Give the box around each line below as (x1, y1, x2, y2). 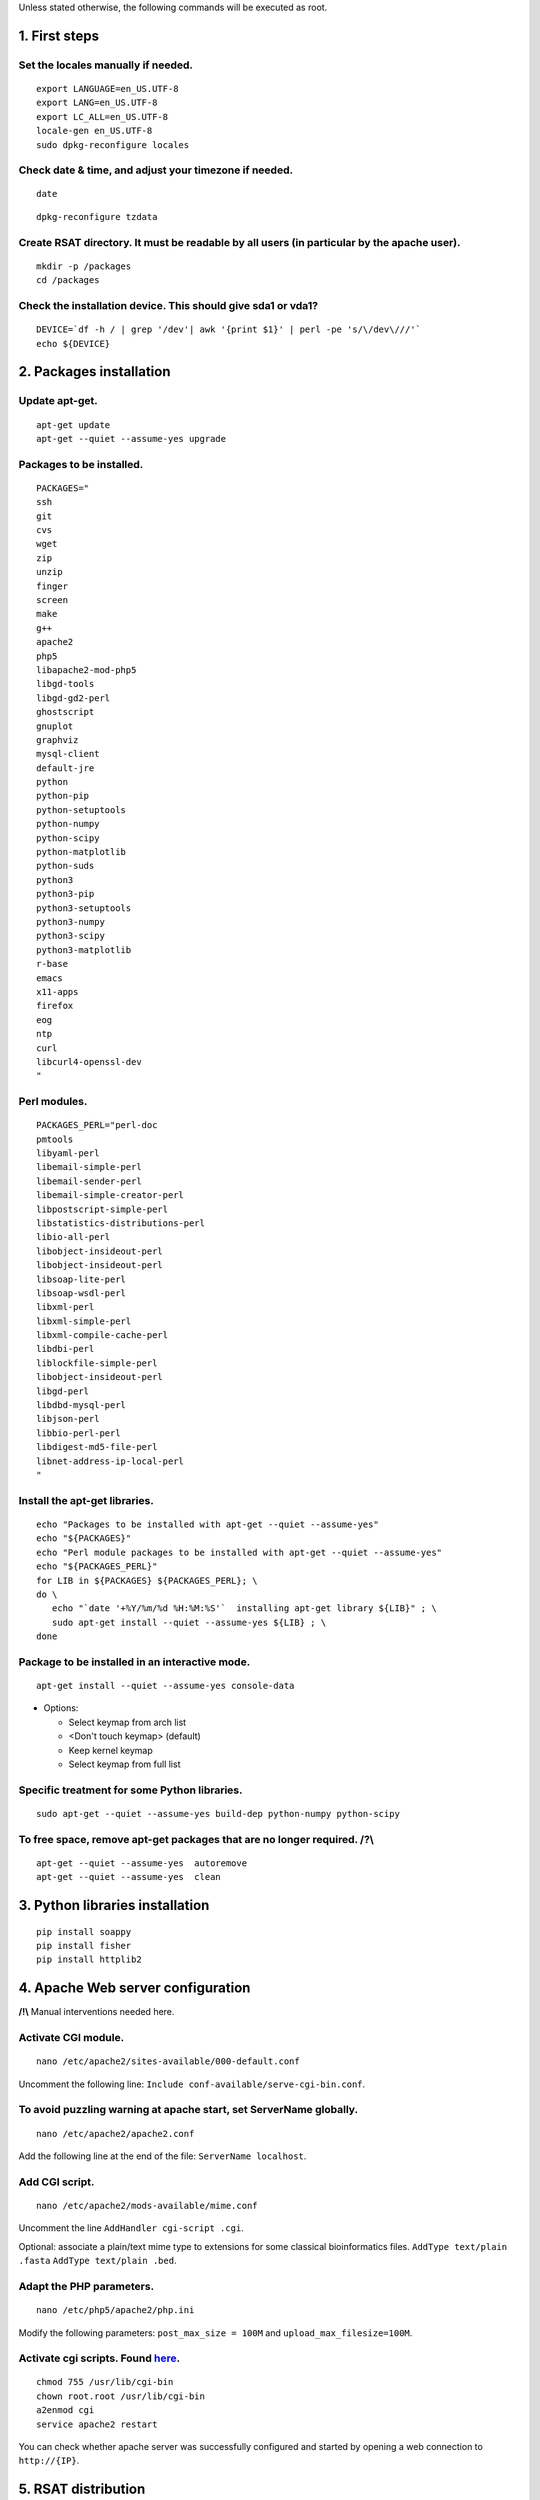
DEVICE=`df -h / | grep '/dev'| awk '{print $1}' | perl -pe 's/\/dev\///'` (36, 324, 422, 335)
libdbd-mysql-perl (36, 1400, 127, 1411)
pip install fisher (36, 1940, 132, 1952)
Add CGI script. (18, 2175, 95, 2189)
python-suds (36, 860, 95, 872)
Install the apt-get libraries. (18, 1493, 154, 1507)
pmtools (36, 1133, 74, 1145)
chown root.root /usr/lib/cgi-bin (36, 2390, 205, 2402)
